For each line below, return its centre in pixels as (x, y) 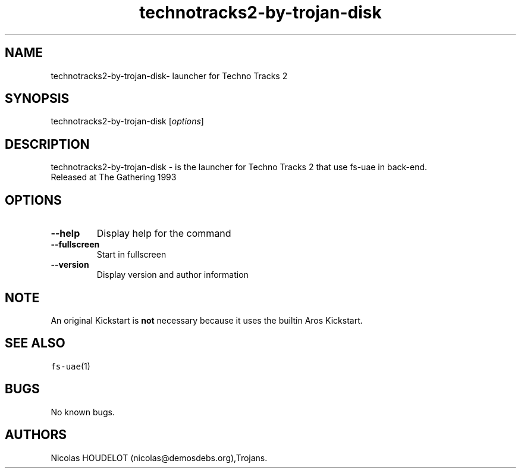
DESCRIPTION (47, 144)
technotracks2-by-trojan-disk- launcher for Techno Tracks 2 (169, 76)
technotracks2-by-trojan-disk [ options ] (127, 121)
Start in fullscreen (131, 255)
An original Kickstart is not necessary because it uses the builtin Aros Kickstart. (207, 320)
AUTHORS (36, 435)
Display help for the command (164, 234)
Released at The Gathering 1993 (114, 177)
